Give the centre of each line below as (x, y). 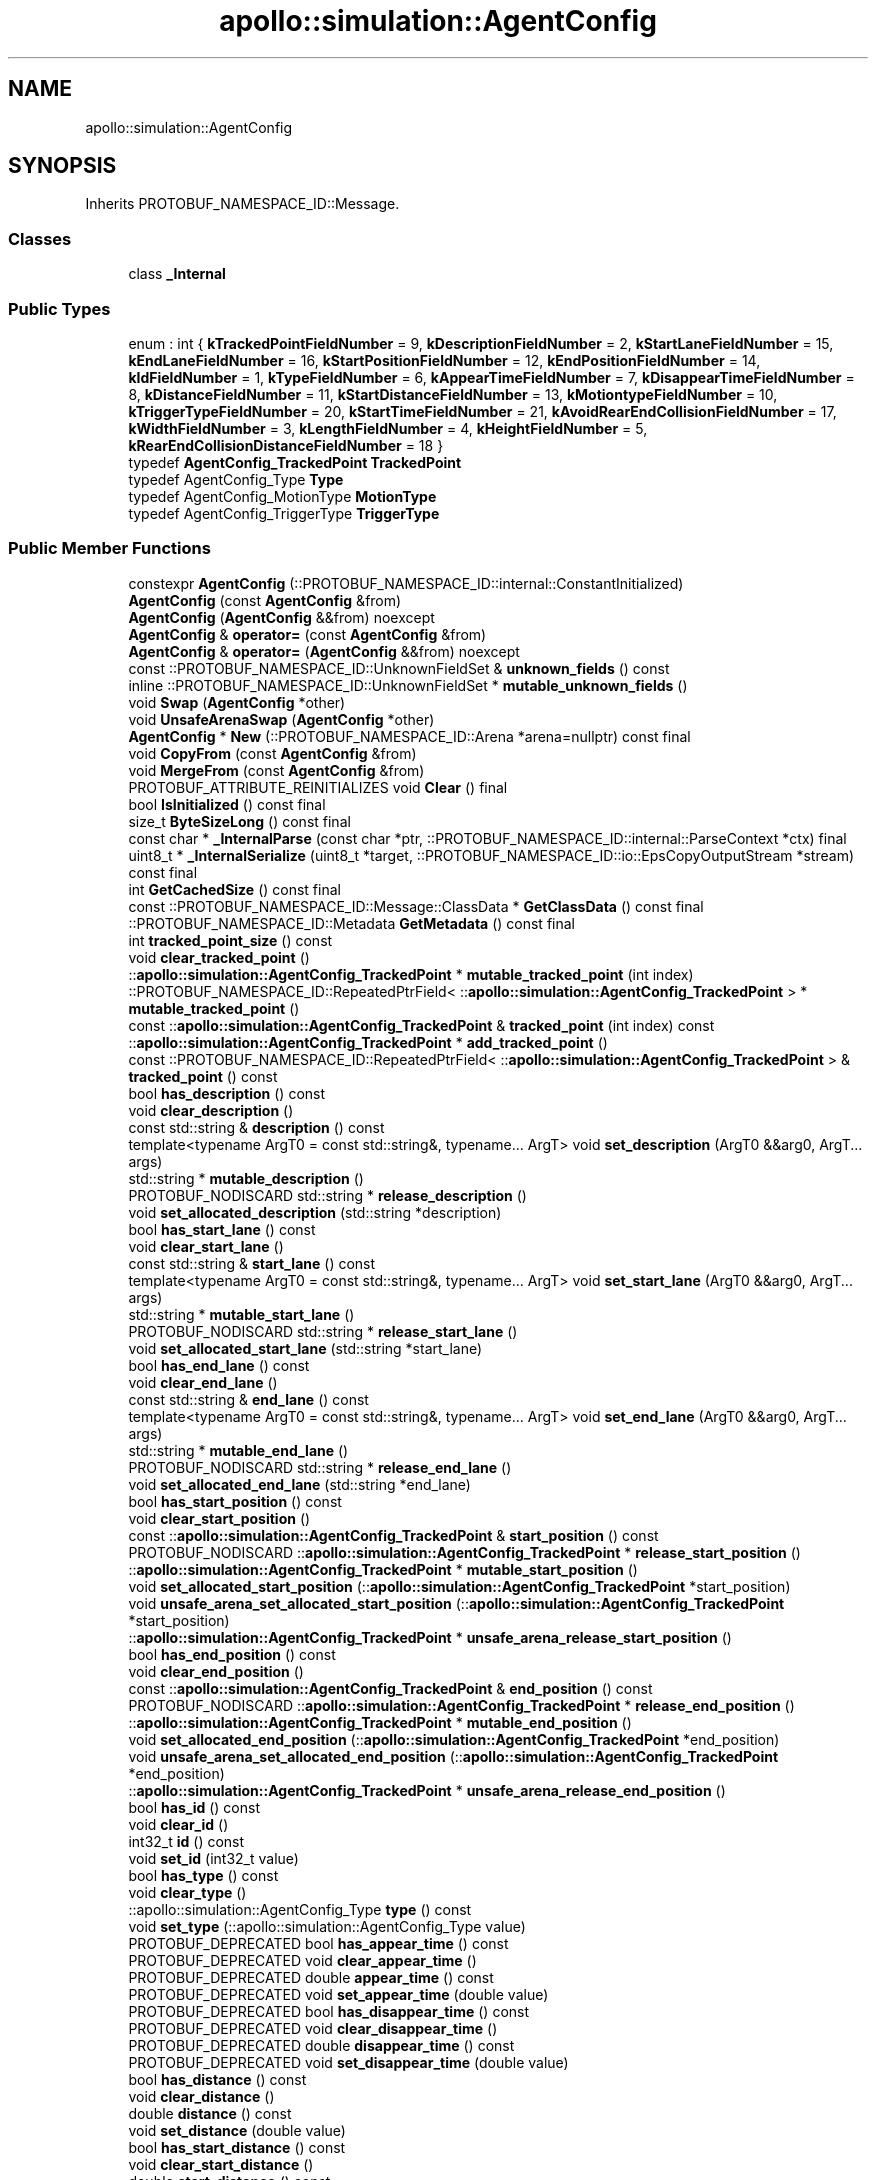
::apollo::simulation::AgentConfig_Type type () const (300, 1909)
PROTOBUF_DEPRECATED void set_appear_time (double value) (338, 1994)
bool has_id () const (194, 1807)
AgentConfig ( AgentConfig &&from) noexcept (281, 617)
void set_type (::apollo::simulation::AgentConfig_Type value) (327, 1926)
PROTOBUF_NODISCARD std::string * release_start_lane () (323, 1331)
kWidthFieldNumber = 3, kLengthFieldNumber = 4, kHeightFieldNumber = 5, (388, 428)
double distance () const (210, 2113)
